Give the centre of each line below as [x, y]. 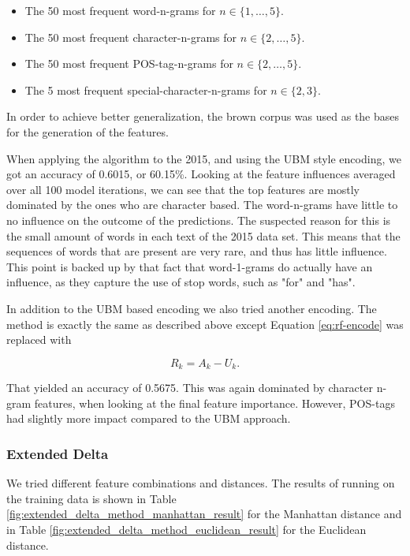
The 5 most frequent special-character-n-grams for [146, 90]
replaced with [39, 340]
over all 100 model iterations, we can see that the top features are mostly [183, 189]
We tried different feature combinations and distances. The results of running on [201, 483]
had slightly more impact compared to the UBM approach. [149, 418]
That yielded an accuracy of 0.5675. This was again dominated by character [190, 388]
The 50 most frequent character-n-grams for [131, 37]
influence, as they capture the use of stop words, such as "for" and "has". [181, 282]
